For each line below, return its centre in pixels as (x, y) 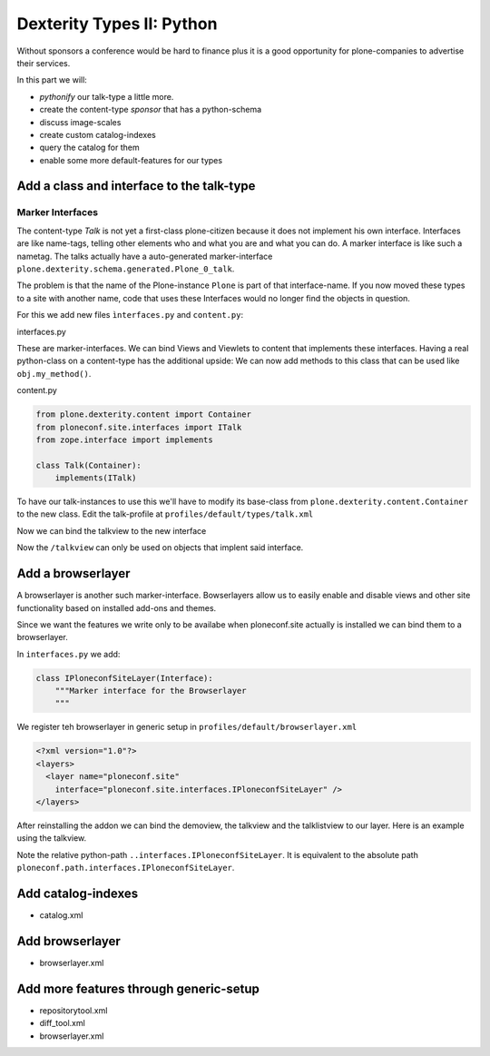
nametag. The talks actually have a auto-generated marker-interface (145, 256)
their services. (44, 63)
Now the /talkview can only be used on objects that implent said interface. (160, 548)
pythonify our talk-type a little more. (107, 96)
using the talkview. (52, 838)
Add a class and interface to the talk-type (136, 186)
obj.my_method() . (54, 373)
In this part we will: (52, 80)
